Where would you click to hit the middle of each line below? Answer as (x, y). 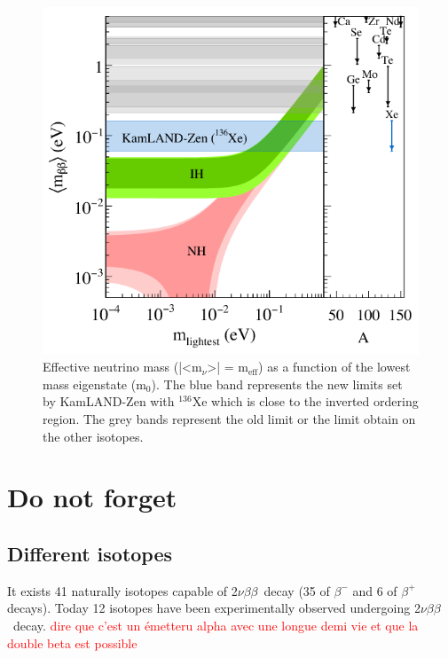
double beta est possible (72, 642)
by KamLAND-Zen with (109, 401)
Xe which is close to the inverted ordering (305, 401)
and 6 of (375, 590)
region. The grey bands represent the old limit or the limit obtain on (229, 419)
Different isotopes (90, 553)
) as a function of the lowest (334, 367)
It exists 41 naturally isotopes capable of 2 (122, 590)
